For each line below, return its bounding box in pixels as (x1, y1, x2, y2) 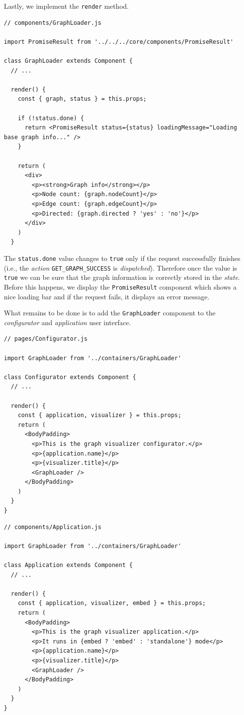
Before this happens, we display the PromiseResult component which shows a (4, 281, 237, 292)
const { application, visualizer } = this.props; (17, 412, 182, 419)
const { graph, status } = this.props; (17, 95, 147, 103)
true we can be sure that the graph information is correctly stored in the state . (4, 272, 240, 282)
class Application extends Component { (4, 562, 133, 569)
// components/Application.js (4, 523, 102, 531)
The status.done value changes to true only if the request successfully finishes (4, 253, 241, 263)
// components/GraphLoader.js (4, 19, 102, 26)
